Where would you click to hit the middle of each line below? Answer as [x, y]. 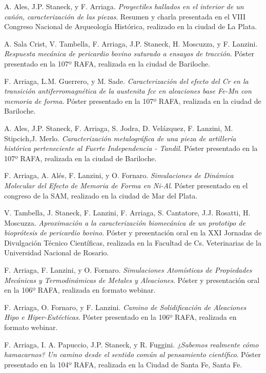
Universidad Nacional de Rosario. [57, 253]
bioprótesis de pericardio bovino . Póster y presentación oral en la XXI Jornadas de [133, 233]
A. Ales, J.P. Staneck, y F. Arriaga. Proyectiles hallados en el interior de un [124, 6]
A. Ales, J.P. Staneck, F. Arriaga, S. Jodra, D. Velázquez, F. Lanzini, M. [119, 128]
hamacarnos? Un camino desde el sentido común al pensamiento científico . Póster [132, 354]
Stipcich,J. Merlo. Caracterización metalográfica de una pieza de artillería [120, 138]
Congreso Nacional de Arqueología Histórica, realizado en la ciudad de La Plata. [131, 26]
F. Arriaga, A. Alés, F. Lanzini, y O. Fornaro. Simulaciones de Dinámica [119, 175]
